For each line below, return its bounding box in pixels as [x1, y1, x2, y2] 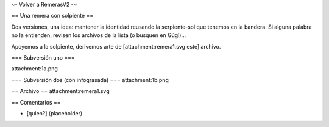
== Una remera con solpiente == [11, 12, 94, 19]
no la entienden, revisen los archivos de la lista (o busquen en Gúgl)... [11, 32, 186, 39]
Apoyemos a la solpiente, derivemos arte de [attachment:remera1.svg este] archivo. [11, 43, 221, 50]
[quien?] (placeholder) [26, 109, 83, 117]
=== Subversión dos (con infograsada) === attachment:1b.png [11, 76, 169, 83]
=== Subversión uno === [11, 53, 76, 61]
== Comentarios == [11, 98, 61, 106]
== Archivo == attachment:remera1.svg [11, 88, 110, 95]
